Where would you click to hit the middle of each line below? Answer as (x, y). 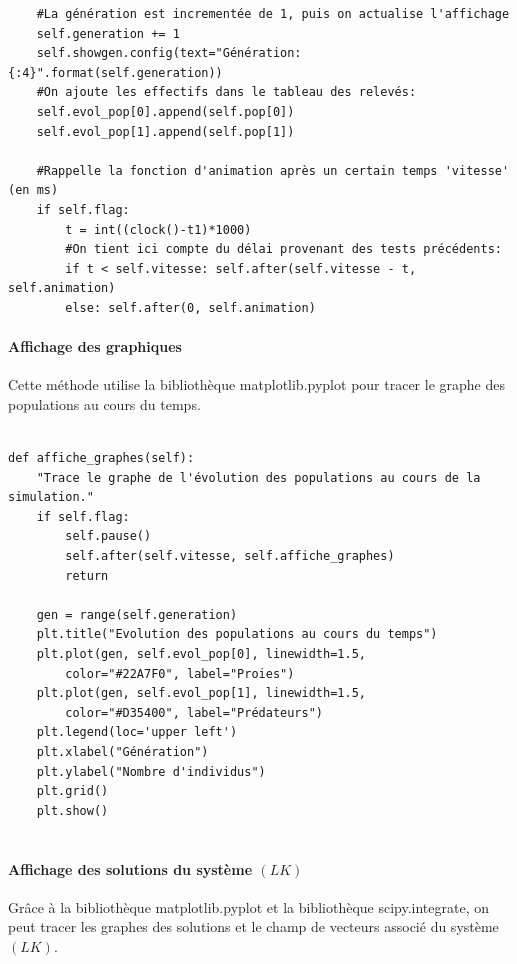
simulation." (51, 497)
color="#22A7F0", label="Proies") (180, 673)
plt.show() (72, 810)
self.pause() (108, 536)
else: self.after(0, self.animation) (190, 307)
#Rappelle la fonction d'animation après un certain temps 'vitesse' (273, 170)
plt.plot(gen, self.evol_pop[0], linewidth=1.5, (201, 654)
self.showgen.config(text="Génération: (169, 53)
